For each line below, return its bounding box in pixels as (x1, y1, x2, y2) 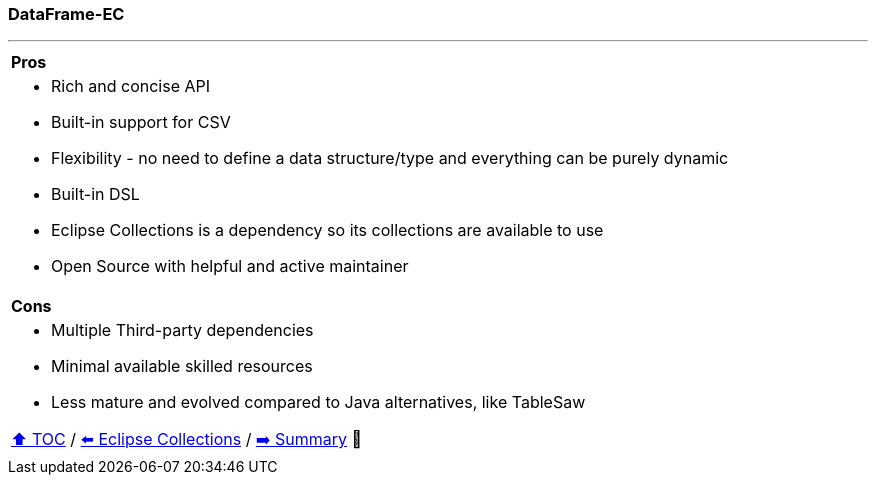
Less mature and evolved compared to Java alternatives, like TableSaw (51, 392, 586, 413)
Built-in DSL (51, 184, 140, 205)
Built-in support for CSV (51, 112, 231, 133)
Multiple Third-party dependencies (51, 320, 314, 341)
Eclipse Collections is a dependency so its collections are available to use (51, 220, 604, 241)
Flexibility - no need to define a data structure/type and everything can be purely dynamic (51, 148, 729, 169)
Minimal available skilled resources (51, 356, 313, 377)
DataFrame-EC (8, 4, 125, 24)
